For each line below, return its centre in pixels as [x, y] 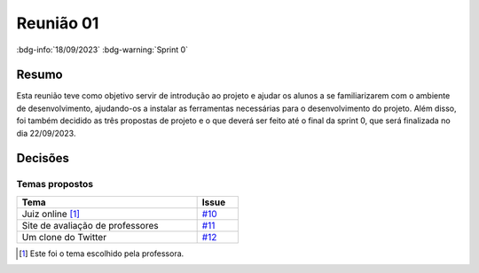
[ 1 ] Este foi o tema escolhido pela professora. [102, 253]
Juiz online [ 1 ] [51, 214]
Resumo [39, 75]
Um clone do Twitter [64, 237]
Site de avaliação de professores [90, 225]
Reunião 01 [58, 23]
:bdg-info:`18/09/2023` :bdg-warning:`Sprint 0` [102, 50]
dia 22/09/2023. [46, 133]
